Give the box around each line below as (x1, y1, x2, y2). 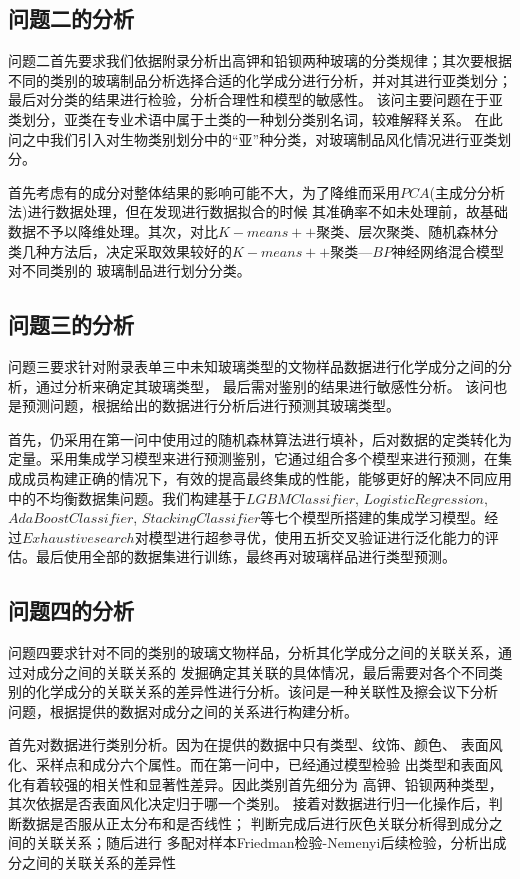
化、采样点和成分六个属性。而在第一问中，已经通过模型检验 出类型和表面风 (8, 754, 503, 775)
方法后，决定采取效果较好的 (49, 240, 232, 261)
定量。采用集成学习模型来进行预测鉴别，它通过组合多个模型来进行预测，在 (8, 448, 498, 469)
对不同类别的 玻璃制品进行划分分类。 (8, 260, 251, 281)
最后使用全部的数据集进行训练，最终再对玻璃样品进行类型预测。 (35, 546, 456, 567)
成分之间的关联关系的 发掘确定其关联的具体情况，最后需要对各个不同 (35, 661, 489, 682)
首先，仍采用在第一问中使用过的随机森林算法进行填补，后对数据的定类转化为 (8, 428, 512, 449)
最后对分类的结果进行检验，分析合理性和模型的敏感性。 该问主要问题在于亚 (8, 89, 503, 110)
